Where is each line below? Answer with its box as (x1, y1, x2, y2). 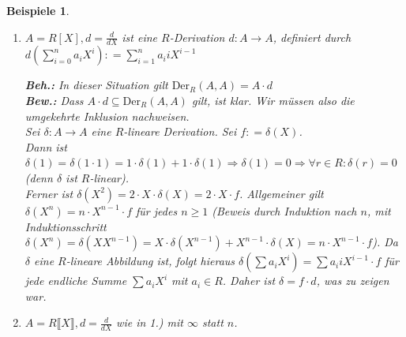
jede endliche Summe (24, 272, 127, 289)
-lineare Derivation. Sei (123, 123, 237, 140)
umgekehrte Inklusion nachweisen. (24, 107, 190, 124)
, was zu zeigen (316, 272, 389, 289)
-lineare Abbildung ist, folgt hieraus (66, 253, 235, 269)
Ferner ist (24, 185, 73, 201)
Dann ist (24, 138, 67, 155)
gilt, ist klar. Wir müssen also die (191, 92, 355, 109)
